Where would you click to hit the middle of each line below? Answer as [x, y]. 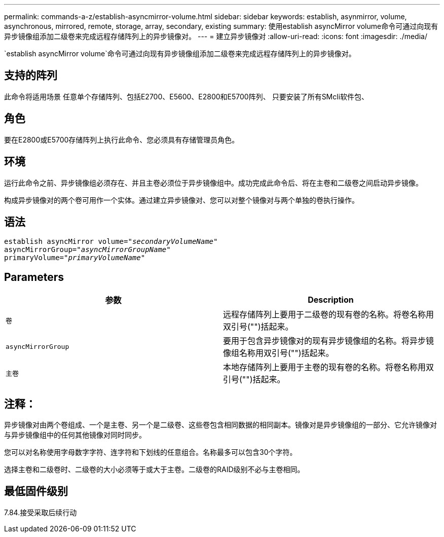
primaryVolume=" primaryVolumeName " [75, 258]
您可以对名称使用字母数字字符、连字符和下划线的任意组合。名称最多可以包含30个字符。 [151, 452]
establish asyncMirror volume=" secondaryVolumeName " [111, 242]
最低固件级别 [36, 491]
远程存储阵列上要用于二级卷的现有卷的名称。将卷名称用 [329, 315]
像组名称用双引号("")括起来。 [279, 353]
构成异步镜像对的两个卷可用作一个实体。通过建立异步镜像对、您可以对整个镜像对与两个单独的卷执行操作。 [181, 200]
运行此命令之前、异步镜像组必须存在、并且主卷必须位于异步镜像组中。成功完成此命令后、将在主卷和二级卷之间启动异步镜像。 [213, 183]
